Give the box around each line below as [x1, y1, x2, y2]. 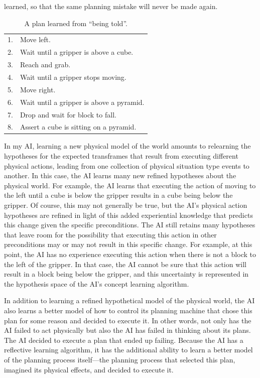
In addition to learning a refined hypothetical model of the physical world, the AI [4, 295, 255, 306]
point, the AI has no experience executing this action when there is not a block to [4, 248, 256, 259]
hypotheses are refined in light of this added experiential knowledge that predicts [4, 209, 253, 220]
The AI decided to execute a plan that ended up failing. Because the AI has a [4, 334, 243, 345]
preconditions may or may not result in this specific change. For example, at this [4, 239, 252, 249]
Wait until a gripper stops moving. [20, 71, 126, 82]
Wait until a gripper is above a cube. [20, 47, 134, 57]
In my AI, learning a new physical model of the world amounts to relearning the [4, 141, 251, 151]
